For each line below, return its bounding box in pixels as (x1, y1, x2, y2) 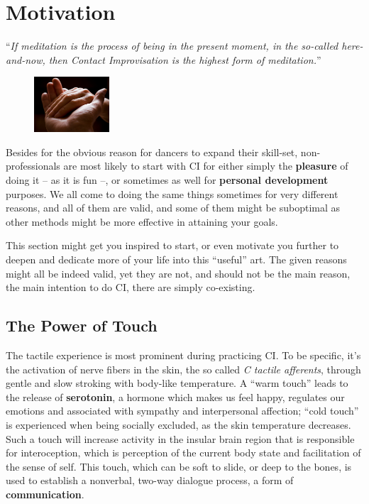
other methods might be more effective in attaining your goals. (6, 214, 278, 229)
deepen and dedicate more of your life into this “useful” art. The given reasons (6, 251, 347, 266)
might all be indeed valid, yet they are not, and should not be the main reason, (6, 265, 351, 280)
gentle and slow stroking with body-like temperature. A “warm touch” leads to (6, 376, 348, 390)
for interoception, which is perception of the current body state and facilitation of (6, 445, 361, 460)
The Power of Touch (6, 314, 158, 336)
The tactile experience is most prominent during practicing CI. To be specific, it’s (6, 347, 361, 362)
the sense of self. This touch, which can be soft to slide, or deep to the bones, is (6, 459, 352, 473)
